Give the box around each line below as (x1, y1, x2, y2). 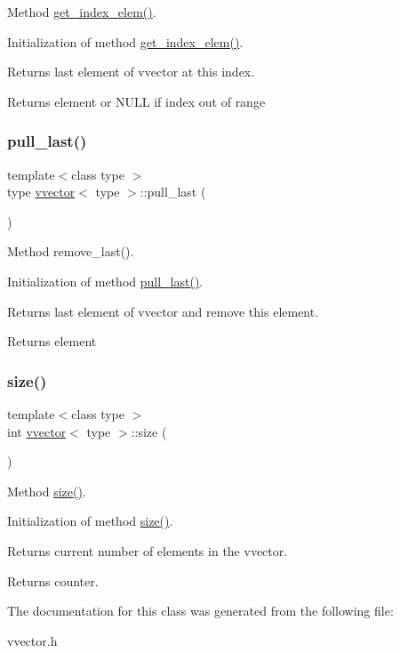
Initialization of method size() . (7, 512, 173, 530)
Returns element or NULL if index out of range (7, 92, 266, 110)
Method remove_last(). (7, 242, 134, 261)
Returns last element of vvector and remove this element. (7, 302, 319, 320)
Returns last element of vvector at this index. (7, 62, 255, 81)
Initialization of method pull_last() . (7, 271, 204, 290)
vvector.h (7, 631, 58, 649)
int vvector (7, 422, 67, 440)
